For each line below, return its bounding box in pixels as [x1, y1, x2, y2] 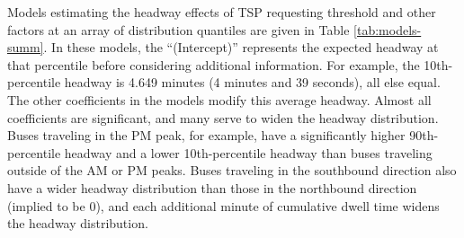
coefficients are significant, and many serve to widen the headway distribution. [7, 108, 439, 127]
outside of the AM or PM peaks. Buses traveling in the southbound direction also [7, 161, 457, 180]
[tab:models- [353, 20, 422, 39]
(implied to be [7, 196, 85, 215]
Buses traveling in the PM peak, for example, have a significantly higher [7, 126, 406, 145]
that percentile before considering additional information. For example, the [7, 55, 420, 74]
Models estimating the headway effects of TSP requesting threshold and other [7, 3, 436, 21]
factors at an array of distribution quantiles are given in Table [7, 20, 350, 39]
